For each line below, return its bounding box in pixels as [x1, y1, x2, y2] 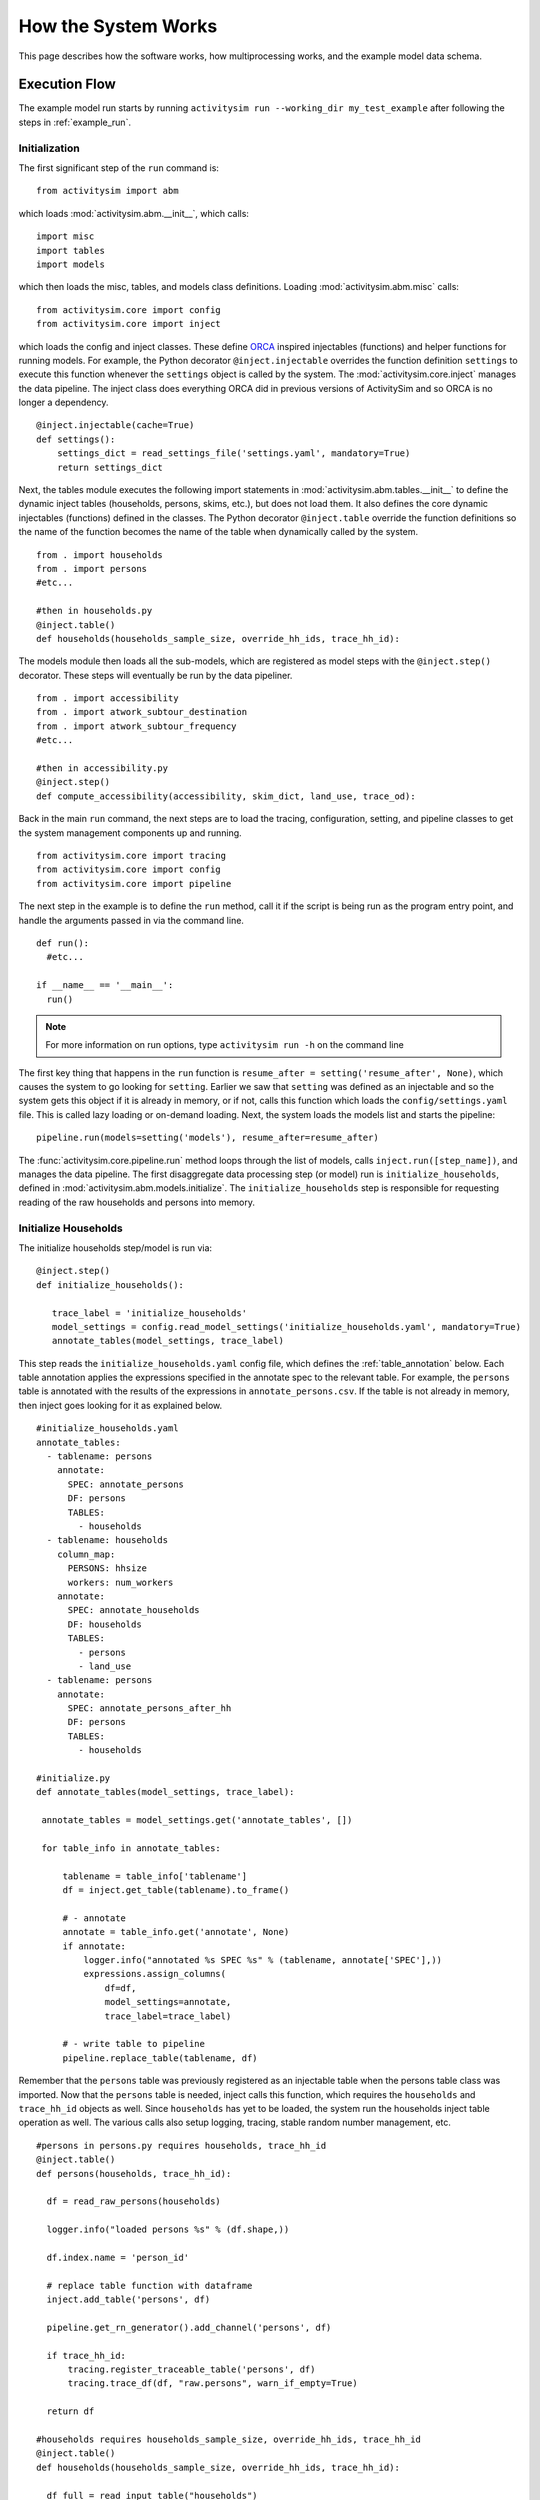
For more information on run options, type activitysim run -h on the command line [45, 1039, 404, 1051]
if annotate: [62, 1940, 127, 1952]
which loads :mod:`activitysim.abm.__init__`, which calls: [18, 207, 250, 219]
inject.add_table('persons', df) [46, 2294, 211, 2305]
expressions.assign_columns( [83, 1968, 227, 1980]
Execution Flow [18, 76, 117, 93]
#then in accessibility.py [36, 763, 169, 774]
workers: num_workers [67, 1576, 174, 1588]
